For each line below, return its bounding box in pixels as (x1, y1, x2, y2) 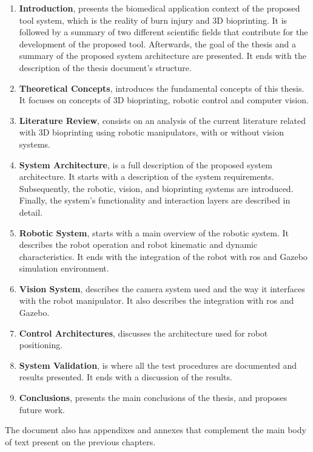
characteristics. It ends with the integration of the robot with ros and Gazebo (19, 250, 308, 262)
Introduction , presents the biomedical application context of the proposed (19, 2, 300, 14)
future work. (19, 403, 65, 416)
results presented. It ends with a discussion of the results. (19, 371, 232, 383)
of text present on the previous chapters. (5, 435, 156, 448)
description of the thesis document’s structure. (19, 61, 192, 74)
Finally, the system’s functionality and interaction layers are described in (19, 194, 291, 207)
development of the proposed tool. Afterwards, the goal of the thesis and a (19, 37, 296, 50)
